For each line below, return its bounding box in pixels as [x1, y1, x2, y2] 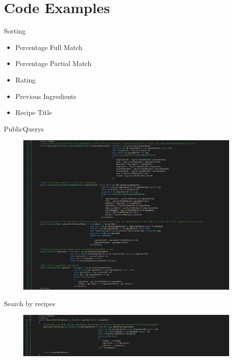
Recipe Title [15, 107, 52, 117]
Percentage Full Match [15, 42, 83, 52]
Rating [15, 74, 36, 84]
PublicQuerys [4, 123, 44, 133]
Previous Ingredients [15, 91, 77, 101]
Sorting [4, 26, 26, 36]
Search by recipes [4, 298, 55, 308]
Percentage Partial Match [15, 58, 92, 68]
